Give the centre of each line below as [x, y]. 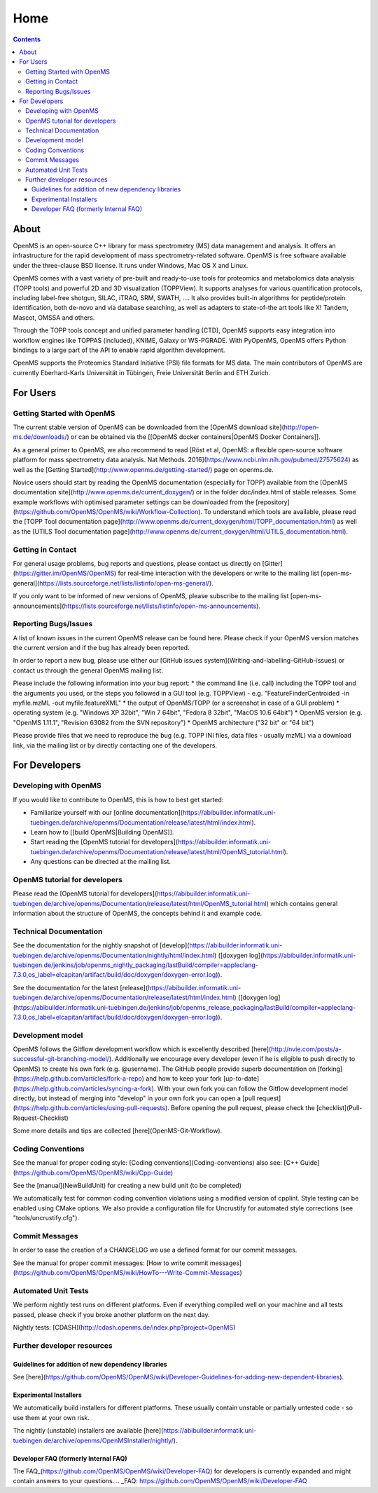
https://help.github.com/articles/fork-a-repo [79, 1079]
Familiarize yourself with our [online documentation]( [107, 813]
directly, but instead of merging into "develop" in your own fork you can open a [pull [134, 1098]
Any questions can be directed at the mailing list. [101, 862]
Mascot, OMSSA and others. [54, 317]
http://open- [301, 427]
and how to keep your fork [184, 1079]
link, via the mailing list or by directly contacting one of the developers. [115, 745]
